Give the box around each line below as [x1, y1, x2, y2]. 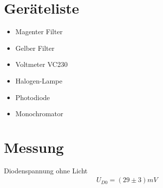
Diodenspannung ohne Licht [4, 165, 88, 175]
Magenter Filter [15, 26, 63, 37]
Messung [4, 137, 64, 157]
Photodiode [15, 92, 50, 102]
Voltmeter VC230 [15, 59, 68, 69]
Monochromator [15, 108, 63, 119]
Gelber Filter [15, 42, 55, 53]
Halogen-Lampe [15, 75, 62, 85]
